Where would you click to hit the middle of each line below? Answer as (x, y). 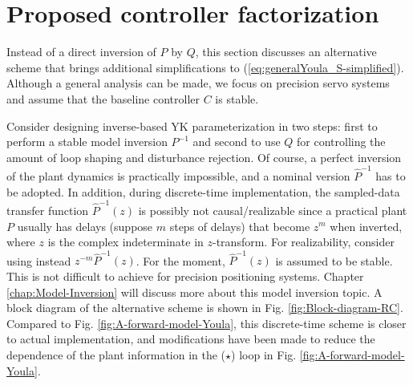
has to (391, 176)
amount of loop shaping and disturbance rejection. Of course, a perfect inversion (204, 157)
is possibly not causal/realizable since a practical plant (273, 210)
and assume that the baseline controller (103, 98)
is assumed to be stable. (334, 260)
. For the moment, (180, 260)
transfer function (48, 210)
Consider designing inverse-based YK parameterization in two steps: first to (192, 126)
